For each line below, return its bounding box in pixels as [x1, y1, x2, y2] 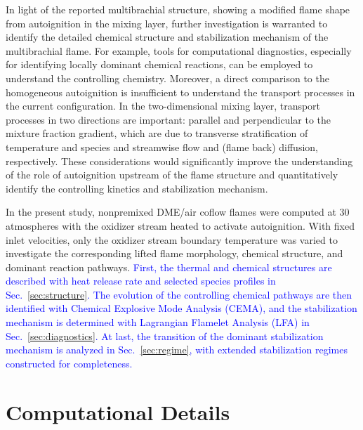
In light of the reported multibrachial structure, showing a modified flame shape [6, 2, 350, 16]
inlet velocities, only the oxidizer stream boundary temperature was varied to [6, 232, 338, 247]
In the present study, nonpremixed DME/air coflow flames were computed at [6, 204, 336, 219]
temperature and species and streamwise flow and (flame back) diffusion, [6, 139, 318, 154]
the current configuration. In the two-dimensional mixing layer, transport [6, 98, 321, 113]
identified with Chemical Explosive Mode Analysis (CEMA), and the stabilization [6, 301, 357, 315]
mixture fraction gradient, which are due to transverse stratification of [6, 126, 308, 141]
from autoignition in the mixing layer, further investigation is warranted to [6, 15, 328, 30]
